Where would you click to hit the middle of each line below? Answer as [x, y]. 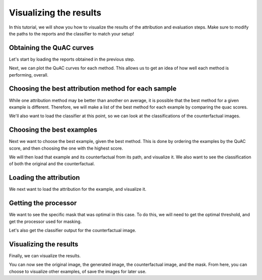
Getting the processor [43, 203]
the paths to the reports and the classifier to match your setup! [72, 33]
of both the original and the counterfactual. [52, 164]
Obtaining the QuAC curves [51, 48]
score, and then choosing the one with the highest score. [66, 148]
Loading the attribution [44, 178]
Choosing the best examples [53, 130]
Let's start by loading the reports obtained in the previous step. [72, 59]
